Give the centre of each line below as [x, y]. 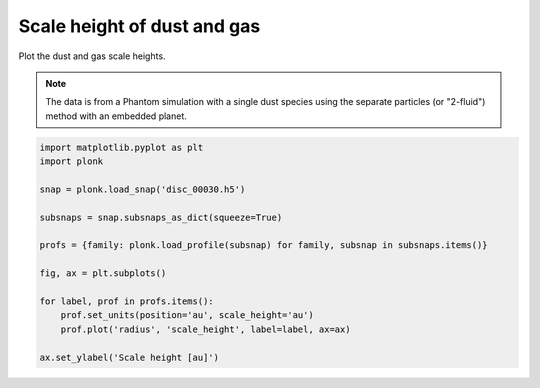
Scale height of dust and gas [139, 26]
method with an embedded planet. [116, 116]
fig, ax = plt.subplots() [103, 273]
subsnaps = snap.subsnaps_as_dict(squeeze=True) [161, 217]
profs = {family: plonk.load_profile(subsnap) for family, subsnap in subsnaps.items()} [264, 245]
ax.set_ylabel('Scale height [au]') [129, 357]
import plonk [71, 161]
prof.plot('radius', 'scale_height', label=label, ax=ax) [205, 329]
